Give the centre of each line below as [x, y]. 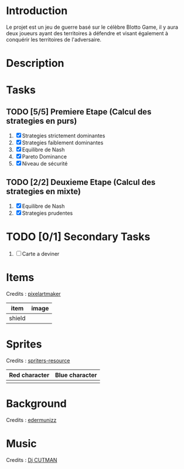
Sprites [24, 344]
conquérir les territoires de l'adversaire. [54, 39]
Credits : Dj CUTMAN [32, 460]
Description [35, 63]
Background [36, 404]
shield [17, 318]
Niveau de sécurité [45, 164]
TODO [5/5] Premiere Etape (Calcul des [79, 112]
